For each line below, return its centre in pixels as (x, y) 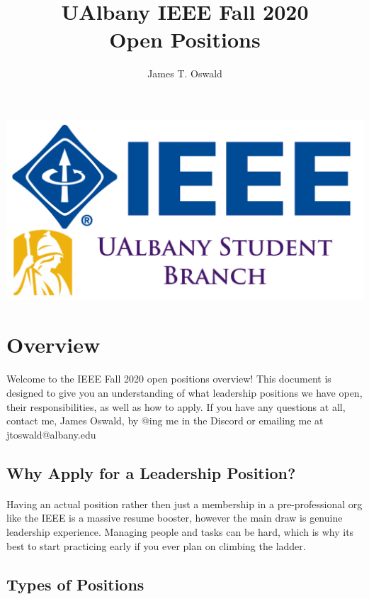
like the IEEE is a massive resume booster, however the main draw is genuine (175, 518)
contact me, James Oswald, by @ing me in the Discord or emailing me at (165, 421)
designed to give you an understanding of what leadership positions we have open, (184, 393)
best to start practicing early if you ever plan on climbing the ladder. (156, 545)
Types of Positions (75, 584)
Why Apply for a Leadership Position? (151, 472)
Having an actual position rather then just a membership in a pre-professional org (184, 504)
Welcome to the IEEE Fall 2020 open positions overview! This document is (169, 379)
